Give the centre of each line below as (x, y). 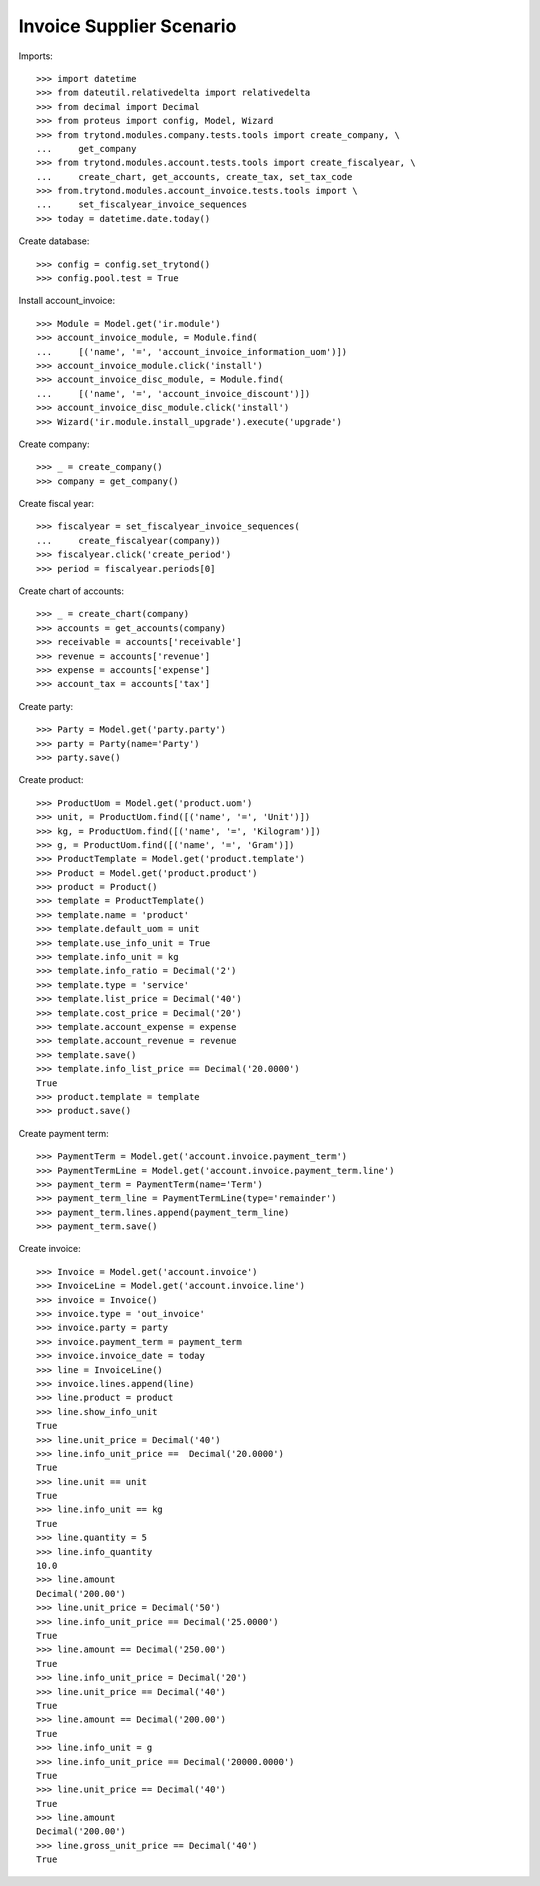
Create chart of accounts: (71, 591)
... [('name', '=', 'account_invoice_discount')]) (173, 393)
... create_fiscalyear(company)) (129, 540)
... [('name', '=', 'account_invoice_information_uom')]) (192, 351)
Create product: (51, 780)
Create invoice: (49, 1249)
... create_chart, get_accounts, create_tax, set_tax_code (194, 176)
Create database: (54, 241)
